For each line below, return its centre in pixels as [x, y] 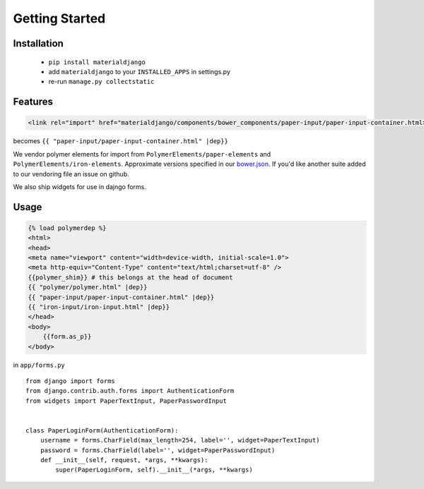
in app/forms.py [39, 365]
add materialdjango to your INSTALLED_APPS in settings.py [140, 71]
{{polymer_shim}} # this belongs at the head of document [130, 277]
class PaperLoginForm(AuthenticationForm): [102, 430]
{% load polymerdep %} [67, 228]
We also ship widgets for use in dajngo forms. [79, 186]
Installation [38, 43]
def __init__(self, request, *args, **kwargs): [124, 460]
